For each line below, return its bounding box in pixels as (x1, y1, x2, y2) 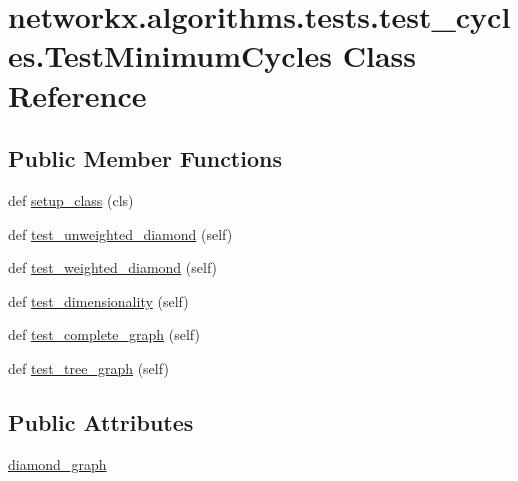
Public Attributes (8, 406, 194, 437)
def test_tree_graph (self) (8, 357, 169, 378)
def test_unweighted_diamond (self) (8, 223, 233, 244)
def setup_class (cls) (8, 189, 134, 210)
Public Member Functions (8, 143, 282, 174)
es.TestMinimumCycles (8, 35, 333, 76)
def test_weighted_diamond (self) (8, 257, 218, 278)
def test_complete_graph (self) (8, 324, 200, 345)
